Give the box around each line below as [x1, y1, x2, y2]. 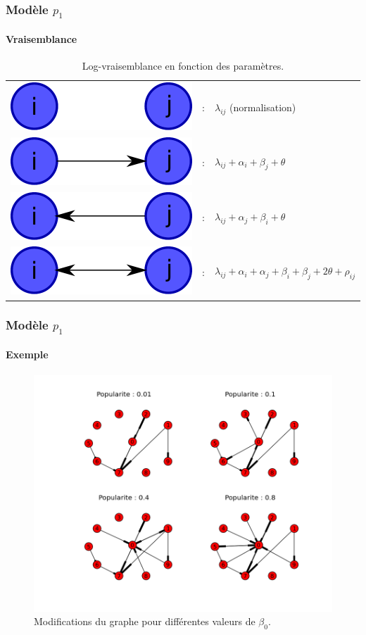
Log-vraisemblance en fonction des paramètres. [82, 58, 284, 73]
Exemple [6, 347, 49, 362]
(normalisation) [229, 99, 296, 114]
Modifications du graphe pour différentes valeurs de [34, 614, 255, 629]
